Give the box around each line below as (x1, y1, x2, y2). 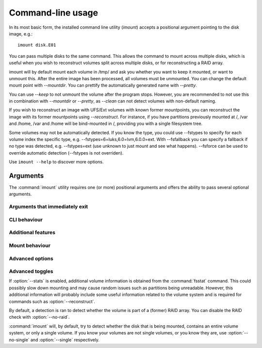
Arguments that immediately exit (9, 203, 88, 210)
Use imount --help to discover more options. (9, 159, 104, 165)
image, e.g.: (9, 31, 33, 36)
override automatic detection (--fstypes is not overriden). (9, 150, 124, 156)
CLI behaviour (9, 216, 43, 223)
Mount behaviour (9, 242, 51, 249)
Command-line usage (9, 7, 98, 18)
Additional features (9, 229, 56, 236)
